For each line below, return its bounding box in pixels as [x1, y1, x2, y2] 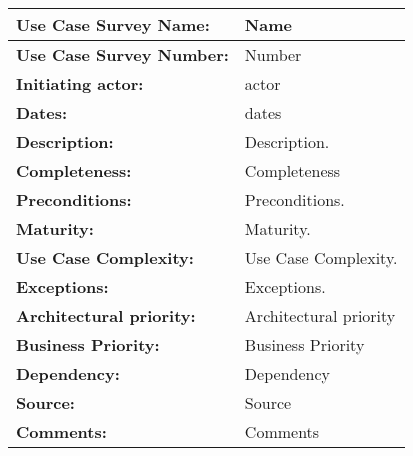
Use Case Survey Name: [16, 13, 210, 36]
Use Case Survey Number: [16, 43, 229, 66]
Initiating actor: [16, 72, 144, 95]
